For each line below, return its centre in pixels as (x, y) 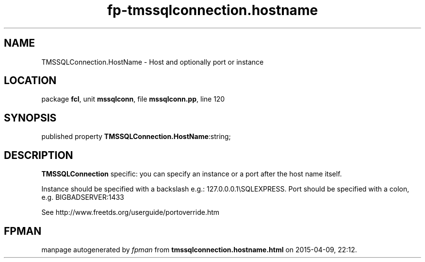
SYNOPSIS (30, 118)
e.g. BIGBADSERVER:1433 (83, 197)
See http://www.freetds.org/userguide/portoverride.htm (131, 212)
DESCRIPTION (39, 155)
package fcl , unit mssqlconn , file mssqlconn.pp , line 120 (133, 99)
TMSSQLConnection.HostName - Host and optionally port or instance (153, 62)
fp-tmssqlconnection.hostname (212, 10)
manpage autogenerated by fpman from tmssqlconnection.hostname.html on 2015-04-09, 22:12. (199, 249)
